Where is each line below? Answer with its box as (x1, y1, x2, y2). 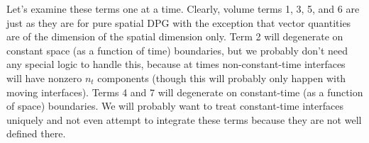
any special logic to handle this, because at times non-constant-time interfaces (6, 57, 346, 71)
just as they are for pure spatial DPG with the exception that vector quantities (6, 15, 351, 30)
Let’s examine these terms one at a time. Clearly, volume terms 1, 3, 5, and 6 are (6, 1, 360, 16)
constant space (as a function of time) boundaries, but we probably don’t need (6, 42, 348, 57)
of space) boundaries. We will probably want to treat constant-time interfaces (6, 98, 343, 113)
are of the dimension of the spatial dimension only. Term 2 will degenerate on (6, 29, 343, 44)
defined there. (6, 126, 66, 141)
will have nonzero (6, 70, 82, 85)
